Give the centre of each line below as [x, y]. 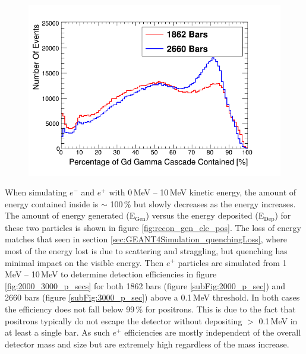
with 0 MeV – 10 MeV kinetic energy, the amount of [203, 192]
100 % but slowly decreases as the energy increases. [203, 203]
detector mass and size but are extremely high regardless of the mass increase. [147, 344]
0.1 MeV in [278, 320]
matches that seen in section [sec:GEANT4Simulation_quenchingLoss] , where [146, 239]
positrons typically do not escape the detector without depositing [124, 320]
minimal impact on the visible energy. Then [84, 262]
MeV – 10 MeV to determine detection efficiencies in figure [111, 274]
